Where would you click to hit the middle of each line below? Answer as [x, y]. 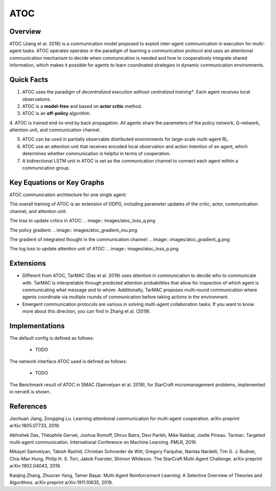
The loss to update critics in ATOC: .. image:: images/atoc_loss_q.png [82, 221]
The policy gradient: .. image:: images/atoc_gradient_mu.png [73, 230]
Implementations [37, 326]
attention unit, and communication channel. [55, 130]
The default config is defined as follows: [52, 338]
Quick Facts [29, 80]
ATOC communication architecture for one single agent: [68, 195]
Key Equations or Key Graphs [57, 182]
